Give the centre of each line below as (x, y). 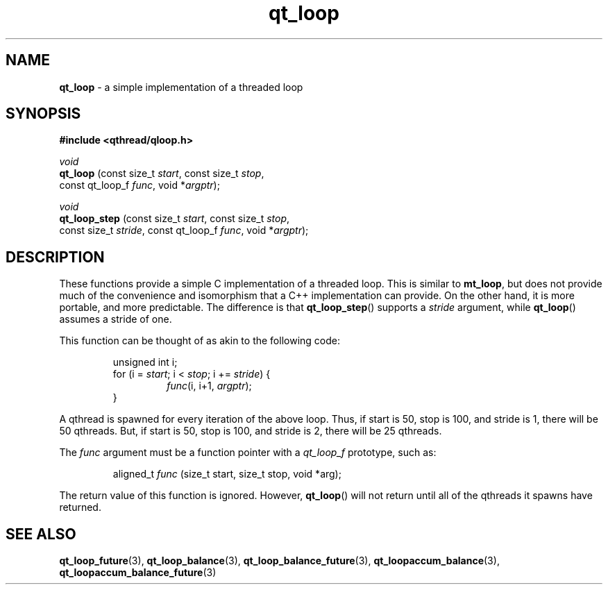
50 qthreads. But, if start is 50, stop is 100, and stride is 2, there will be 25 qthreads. (251, 431)
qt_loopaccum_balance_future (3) (138, 573)
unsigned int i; (145, 362)
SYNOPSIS (43, 114)
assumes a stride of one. (116, 319)
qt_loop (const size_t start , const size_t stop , (162, 174)
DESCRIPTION (55, 257)
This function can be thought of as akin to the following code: (200, 341)
